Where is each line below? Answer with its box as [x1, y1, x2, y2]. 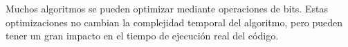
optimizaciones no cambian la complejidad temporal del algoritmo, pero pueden [6, 15, 343, 29]
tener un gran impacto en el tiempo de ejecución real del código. [6, 28, 279, 43]
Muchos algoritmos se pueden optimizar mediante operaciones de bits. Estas [6, 1, 328, 15]
